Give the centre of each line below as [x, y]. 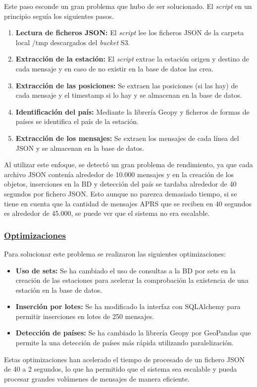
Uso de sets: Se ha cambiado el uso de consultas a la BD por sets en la [126, 270]
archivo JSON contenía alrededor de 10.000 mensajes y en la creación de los [119, 174]
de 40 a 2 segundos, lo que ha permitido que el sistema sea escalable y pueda [121, 369]
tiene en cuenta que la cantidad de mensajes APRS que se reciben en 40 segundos [128, 203]
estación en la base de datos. [59, 290]
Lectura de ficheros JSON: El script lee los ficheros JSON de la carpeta [130, 32]
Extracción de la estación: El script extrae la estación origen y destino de [132, 59]
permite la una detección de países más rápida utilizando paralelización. [125, 343]
